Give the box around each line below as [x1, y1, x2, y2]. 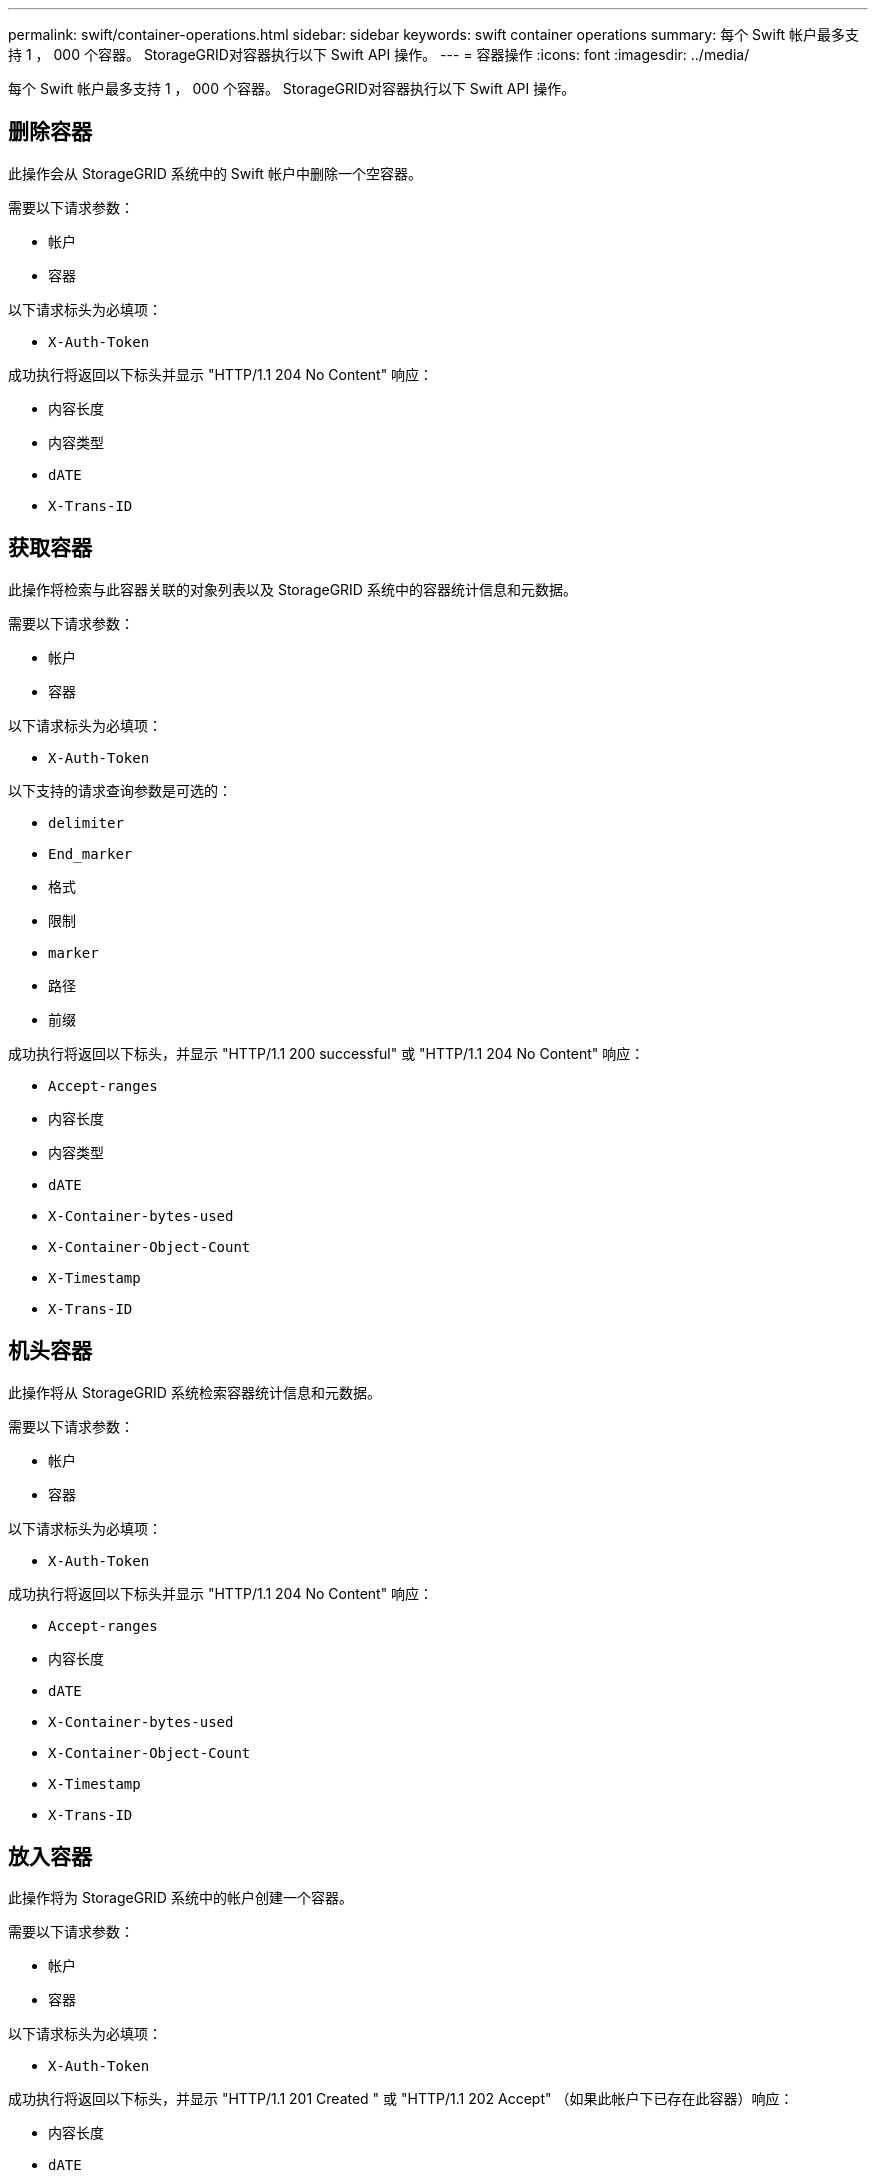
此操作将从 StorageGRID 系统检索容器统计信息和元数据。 [8, 1383, 381, 1401]
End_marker [48, 845, 133, 862]
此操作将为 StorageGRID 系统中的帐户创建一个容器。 [8, 1889, 353, 1907]
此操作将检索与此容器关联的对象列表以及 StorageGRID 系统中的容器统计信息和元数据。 [8, 580, 577, 598]
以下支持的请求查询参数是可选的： [8, 781, 232, 799]
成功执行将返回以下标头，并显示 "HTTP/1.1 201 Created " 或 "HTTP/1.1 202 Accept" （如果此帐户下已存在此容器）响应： [8, 2090, 794, 2108]
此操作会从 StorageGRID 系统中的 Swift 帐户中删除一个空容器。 [8, 164, 422, 182]
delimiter [48, 814, 124, 831]
